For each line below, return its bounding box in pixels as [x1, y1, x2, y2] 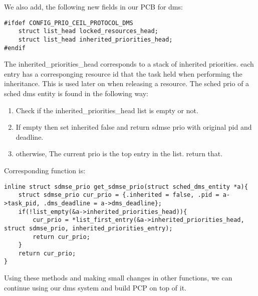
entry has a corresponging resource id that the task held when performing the [4, 68, 242, 79]
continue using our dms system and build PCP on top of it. [4, 282, 186, 292]
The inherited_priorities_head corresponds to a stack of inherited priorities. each [4, 59, 254, 69]
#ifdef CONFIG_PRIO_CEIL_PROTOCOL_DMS [4, 19, 133, 27]
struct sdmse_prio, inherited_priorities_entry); [4, 224, 173, 232]
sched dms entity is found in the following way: [4, 88, 149, 98]
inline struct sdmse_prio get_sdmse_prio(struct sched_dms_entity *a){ [4, 183, 248, 190]
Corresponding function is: [4, 165, 86, 175]
